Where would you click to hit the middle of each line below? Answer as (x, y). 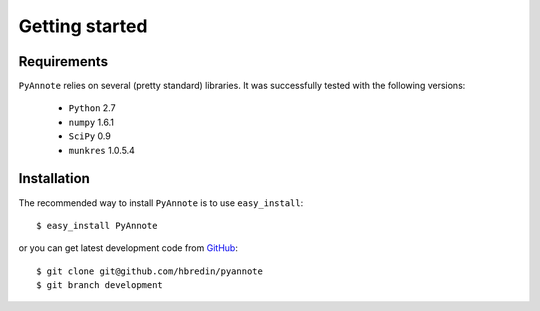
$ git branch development (100, 285)
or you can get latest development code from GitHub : (128, 248)
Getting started (83, 26)
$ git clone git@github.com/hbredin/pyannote (150, 271)
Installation (54, 178)
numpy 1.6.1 (91, 122)
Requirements (63, 61)
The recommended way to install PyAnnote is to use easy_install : (161, 202)
